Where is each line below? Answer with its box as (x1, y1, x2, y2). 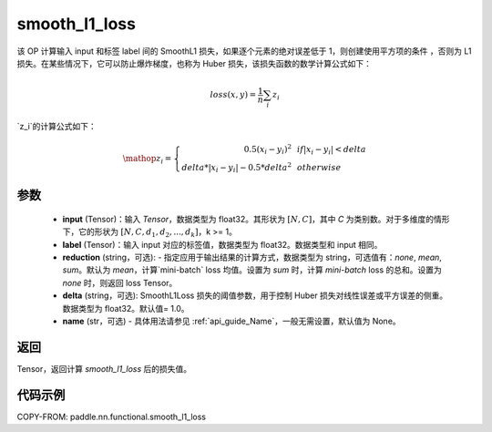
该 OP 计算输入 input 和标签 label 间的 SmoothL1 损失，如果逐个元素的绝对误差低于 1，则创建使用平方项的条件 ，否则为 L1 (16, 46, 472, 57)
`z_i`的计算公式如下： (16, 120, 97, 131)
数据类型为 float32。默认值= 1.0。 (62, 303, 190, 314)
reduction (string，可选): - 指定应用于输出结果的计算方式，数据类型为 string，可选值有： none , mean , (62, 252, 442, 263)
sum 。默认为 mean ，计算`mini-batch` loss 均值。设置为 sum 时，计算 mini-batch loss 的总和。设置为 (62, 264, 442, 275)
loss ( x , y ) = (210, 89, 257, 100)
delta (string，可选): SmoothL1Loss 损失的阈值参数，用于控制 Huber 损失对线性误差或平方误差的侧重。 (62, 290, 448, 301)
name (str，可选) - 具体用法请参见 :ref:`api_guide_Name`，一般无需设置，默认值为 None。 (62, 315, 401, 326)
